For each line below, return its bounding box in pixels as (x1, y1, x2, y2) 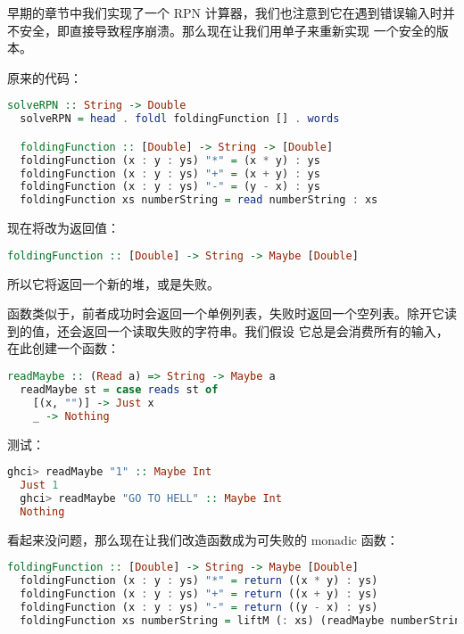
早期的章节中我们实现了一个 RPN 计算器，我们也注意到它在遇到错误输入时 (7, 4, 443, 21)
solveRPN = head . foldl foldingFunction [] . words (20, 112, 340, 126)
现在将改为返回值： (7, 218, 120, 237)
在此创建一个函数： (7, 339, 120, 358)
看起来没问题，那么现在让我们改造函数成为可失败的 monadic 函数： (7, 530, 399, 548)
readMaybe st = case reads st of (20, 383, 219, 396)
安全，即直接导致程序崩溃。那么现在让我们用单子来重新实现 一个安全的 (19, 21, 436, 39)
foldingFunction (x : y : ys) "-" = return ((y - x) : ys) (20, 600, 378, 613)
